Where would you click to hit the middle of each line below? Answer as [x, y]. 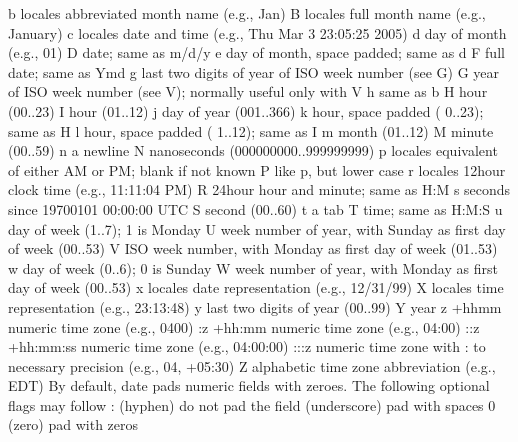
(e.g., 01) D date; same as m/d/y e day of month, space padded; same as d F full [256, 52]
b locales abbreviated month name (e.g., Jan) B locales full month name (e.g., [247, 13]
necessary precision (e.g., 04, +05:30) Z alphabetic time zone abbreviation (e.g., [252, 365]
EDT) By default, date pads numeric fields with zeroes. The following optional [249, 385]
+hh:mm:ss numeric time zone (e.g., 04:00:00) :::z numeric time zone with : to [247, 346]
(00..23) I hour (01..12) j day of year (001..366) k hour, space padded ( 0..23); [246, 110]
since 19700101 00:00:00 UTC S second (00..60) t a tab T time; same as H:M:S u [255, 208]
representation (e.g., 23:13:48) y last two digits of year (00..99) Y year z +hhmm [255, 306]
